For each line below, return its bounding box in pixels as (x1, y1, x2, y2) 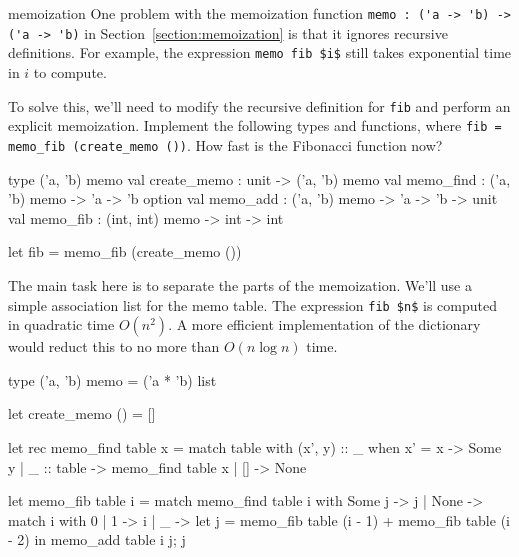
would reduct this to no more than (8, 336, 220, 357)
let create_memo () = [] (8, 403, 156, 424)
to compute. (33, 61, 107, 82)
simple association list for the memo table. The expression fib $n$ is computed (8, 294, 497, 315)
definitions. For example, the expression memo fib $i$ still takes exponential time (8, 42, 512, 63)
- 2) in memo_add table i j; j (8, 529, 186, 550)
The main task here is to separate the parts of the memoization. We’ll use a (8, 274, 473, 295)
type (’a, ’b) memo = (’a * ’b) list (8, 369, 217, 390)
